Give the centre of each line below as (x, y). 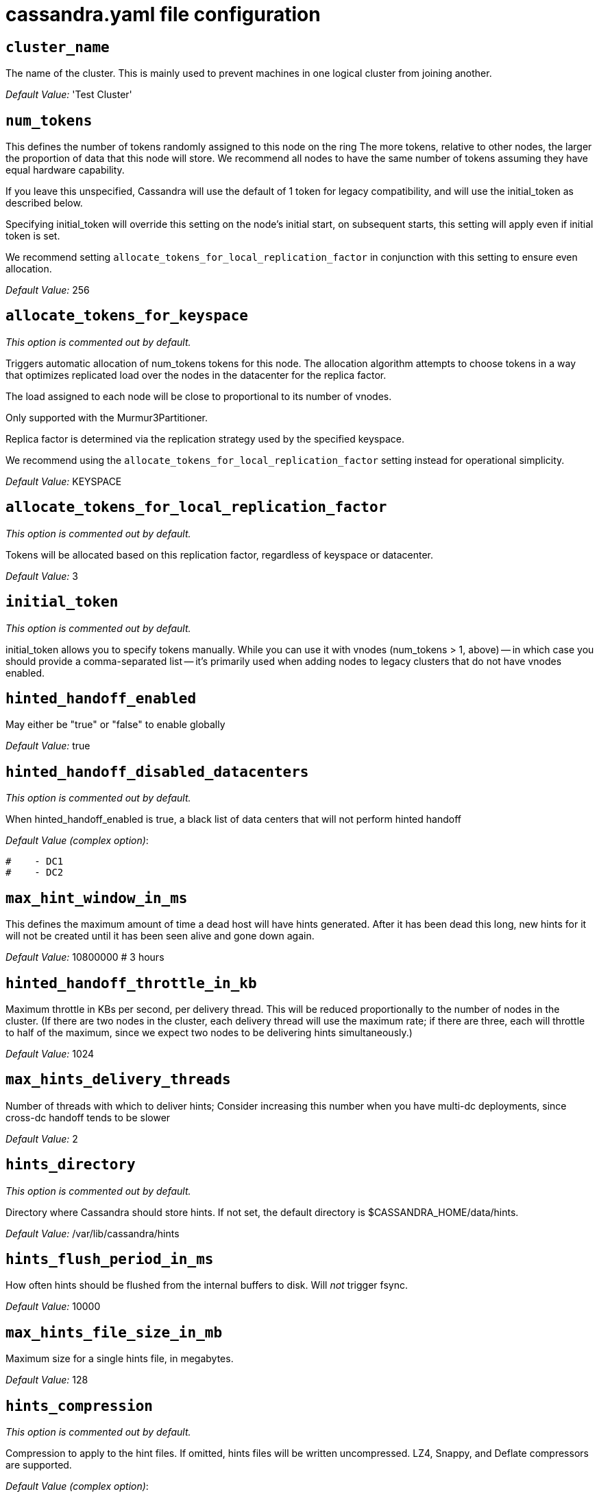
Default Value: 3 (42, 576)
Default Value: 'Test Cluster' (69, 95)
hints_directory (71, 1165)
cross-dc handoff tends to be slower (88, 1117)
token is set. (33, 236)
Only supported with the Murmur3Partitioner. (107, 417)
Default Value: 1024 (50, 1053)
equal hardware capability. (65, 170)
